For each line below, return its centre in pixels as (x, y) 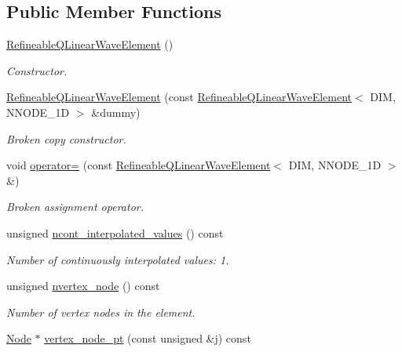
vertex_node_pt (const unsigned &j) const (148, 338)
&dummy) (116, 112)
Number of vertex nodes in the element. (101, 312)
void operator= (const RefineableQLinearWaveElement (139, 165)
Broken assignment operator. (75, 207)
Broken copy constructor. (66, 138)
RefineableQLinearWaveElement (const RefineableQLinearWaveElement (179, 97)
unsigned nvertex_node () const (83, 286)
